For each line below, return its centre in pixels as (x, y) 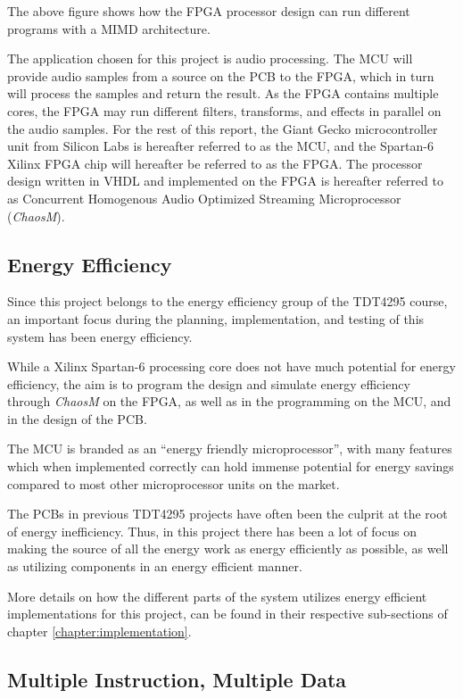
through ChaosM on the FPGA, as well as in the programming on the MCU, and (229, 401)
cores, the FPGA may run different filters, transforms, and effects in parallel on (224, 110)
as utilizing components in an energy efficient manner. (155, 566)
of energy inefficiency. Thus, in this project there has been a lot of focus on (212, 531)
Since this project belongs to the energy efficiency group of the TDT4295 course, (227, 301)
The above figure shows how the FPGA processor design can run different (209, 11)
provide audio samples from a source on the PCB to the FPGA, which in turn (221, 75)
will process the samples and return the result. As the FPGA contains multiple (223, 93)
